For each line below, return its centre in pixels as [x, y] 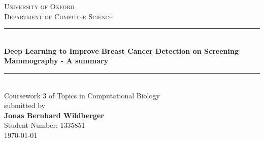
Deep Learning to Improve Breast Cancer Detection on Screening [121, 50]
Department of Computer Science [58, 16]
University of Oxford [39, 6]
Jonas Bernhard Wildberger [54, 115]
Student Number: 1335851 [45, 125]
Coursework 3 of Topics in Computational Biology [82, 95]
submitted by [25, 105]
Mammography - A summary [56, 61]
